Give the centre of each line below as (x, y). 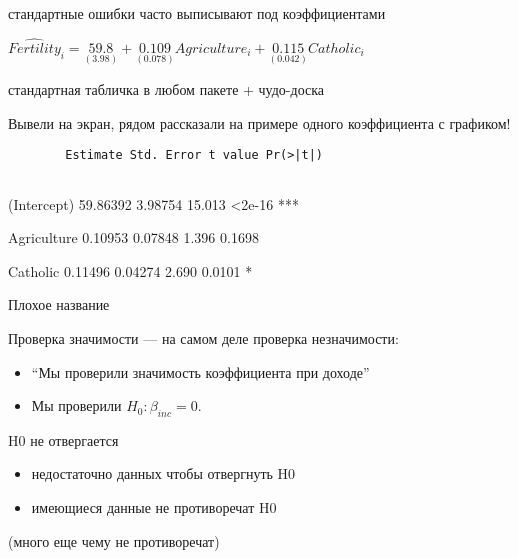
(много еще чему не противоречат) (114, 540)
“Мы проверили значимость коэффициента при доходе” (200, 371)
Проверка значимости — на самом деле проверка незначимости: (203, 337)
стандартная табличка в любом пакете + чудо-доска (166, 89)
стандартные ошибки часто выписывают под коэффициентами (197, 13)
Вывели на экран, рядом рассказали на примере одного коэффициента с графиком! (259, 122)
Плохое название (59, 304)
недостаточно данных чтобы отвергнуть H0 (163, 473)
